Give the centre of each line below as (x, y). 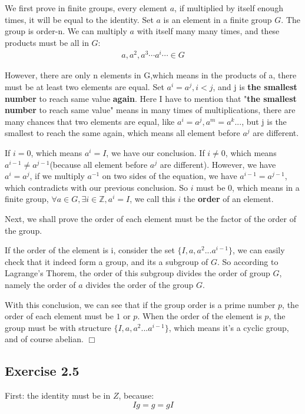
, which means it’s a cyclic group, (229, 327)
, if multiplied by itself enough (229, 8)
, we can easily (258, 250)
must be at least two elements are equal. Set (84, 87)
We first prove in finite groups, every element (86, 8)
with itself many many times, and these (208, 31)
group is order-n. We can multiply (66, 31)
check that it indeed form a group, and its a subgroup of (107, 261)
